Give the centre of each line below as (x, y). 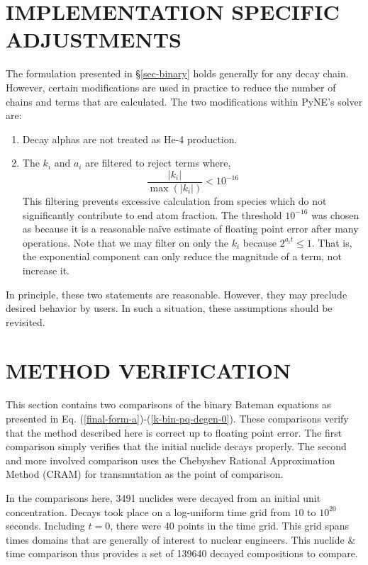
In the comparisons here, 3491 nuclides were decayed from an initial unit (163, 497)
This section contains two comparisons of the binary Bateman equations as (168, 404)
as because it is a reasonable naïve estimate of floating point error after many (190, 229)
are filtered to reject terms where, (158, 163)
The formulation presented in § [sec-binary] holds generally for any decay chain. (177, 73)
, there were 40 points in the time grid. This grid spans (230, 526)
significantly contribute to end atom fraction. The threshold (152, 214)
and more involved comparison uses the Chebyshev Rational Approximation (171, 460)
